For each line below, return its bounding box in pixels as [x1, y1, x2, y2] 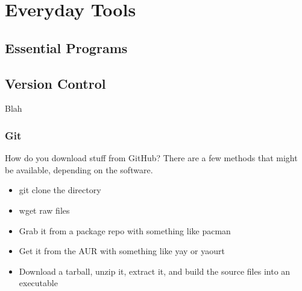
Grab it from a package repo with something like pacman [19, 224, 231, 237]
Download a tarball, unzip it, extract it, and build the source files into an [19, 264, 291, 277]
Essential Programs [5, 38, 128, 57]
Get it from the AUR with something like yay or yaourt [19, 245, 225, 257]
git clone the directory [19, 184, 101, 196]
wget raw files [19, 203, 70, 216]
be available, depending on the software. [5, 163, 153, 176]
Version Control [5, 74, 106, 92]
